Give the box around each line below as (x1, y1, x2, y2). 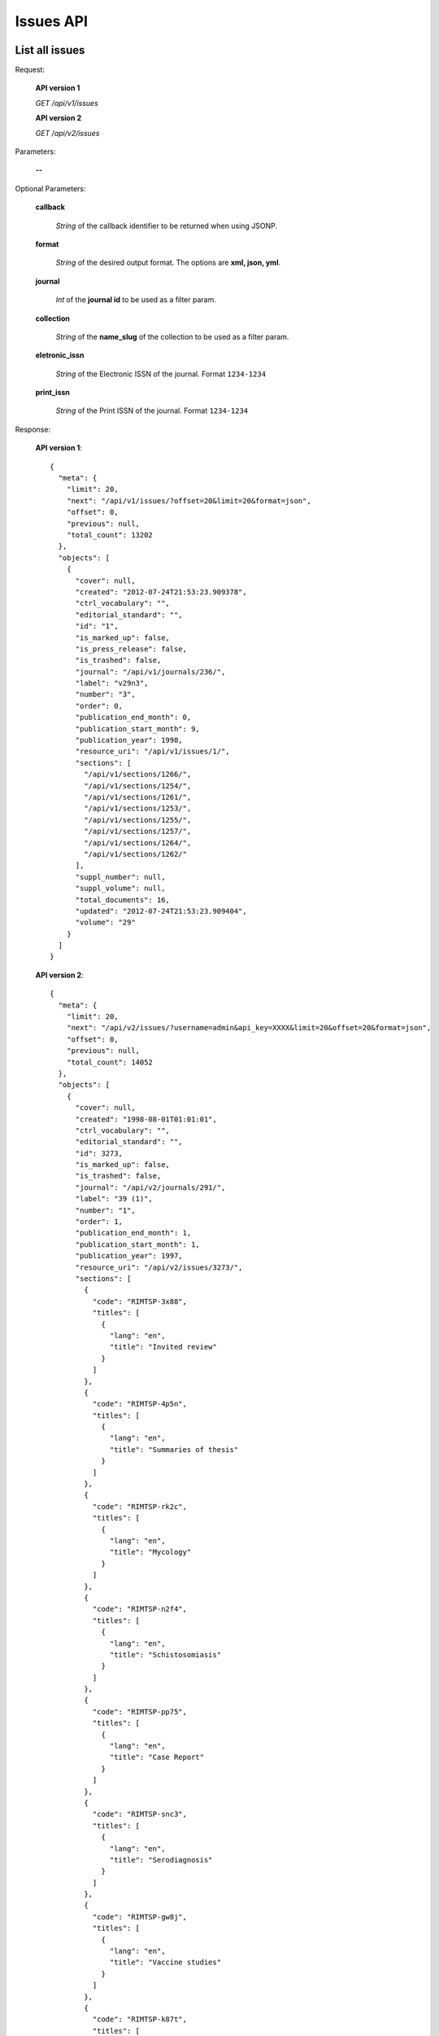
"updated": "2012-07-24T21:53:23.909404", (75, 906, 247, 915)
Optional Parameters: (15, 183, 86, 193)
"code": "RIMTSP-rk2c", (92, 1502, 187, 1511)
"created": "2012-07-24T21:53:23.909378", (75, 587, 247, 596)
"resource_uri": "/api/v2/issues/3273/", (75, 1262, 243, 1272)
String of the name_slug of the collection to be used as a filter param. (55, 331, 289, 341)
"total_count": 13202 (66, 530, 154, 539)
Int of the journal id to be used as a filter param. (55, 295, 217, 305)
